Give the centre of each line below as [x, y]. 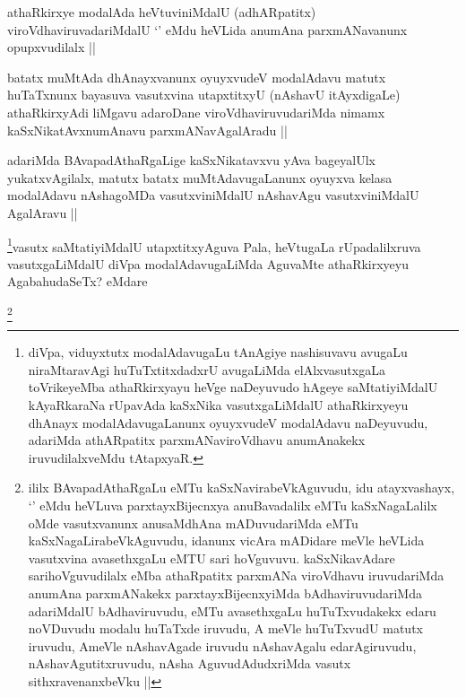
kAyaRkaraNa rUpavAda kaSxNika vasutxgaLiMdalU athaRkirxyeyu [218, 405]
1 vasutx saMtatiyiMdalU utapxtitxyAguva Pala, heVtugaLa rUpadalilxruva [214, 245]
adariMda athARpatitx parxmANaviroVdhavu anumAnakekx [197, 440]
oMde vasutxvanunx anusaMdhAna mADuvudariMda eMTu [193, 523]
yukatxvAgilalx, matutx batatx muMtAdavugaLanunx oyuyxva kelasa [200, 177]
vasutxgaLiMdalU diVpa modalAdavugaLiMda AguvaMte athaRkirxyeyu [208, 263]
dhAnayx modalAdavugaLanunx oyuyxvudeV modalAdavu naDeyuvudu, [228, 422]
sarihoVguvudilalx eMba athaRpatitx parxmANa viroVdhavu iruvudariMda [236, 575]
